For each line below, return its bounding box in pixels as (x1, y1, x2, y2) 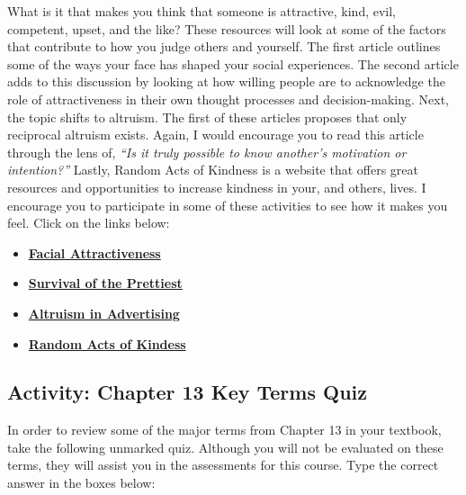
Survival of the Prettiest (28, 274, 183, 292)
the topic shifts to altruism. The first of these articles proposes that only (7, 107, 408, 126)
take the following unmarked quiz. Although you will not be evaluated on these (7, 437, 444, 456)
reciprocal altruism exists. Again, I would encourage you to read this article (7, 125, 424, 144)
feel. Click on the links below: (7, 213, 170, 232)
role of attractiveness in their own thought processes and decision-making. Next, (7, 89, 449, 108)
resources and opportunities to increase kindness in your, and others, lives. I (7, 177, 426, 196)
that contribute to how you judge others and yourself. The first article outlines (7, 37, 441, 56)
